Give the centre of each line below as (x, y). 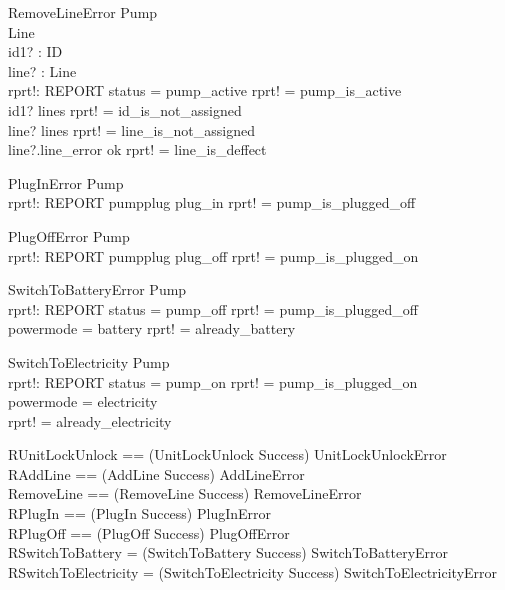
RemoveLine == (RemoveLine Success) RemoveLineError (185, 493)
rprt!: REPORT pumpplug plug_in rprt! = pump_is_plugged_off (212, 202)
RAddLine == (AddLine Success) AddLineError (156, 473)
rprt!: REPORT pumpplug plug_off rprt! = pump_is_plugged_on (213, 255)
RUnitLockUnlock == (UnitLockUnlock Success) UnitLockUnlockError (227, 454)
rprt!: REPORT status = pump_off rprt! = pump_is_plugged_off (213, 308)
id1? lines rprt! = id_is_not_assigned (125, 109)
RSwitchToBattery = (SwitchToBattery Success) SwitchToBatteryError (228, 552)
